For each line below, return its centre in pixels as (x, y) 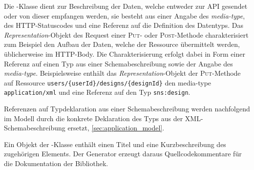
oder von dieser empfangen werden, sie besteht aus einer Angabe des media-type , (125, 15)
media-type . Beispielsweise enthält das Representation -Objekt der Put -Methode (122, 73)
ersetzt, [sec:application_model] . (116, 128)
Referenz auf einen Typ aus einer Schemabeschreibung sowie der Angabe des (118, 63)
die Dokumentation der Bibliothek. (56, 163)
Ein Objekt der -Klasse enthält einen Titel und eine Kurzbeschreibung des (115, 144)
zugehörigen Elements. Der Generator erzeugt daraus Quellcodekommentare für (123, 154)
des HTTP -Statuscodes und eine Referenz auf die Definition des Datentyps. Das (124, 25)
